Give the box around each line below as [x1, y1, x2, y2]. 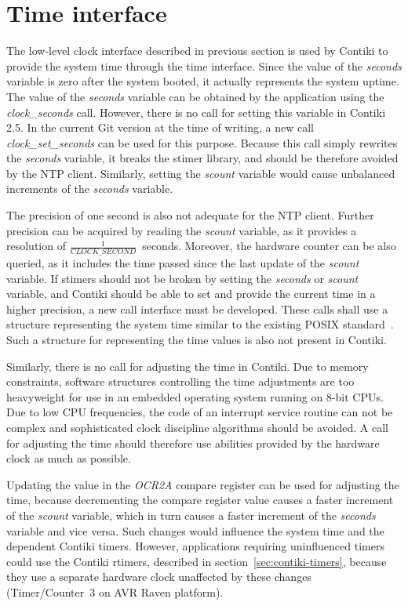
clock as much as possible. [6, 450, 131, 466]
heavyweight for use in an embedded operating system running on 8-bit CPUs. [6, 388, 384, 405]
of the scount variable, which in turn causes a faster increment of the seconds [6, 506, 376, 523]
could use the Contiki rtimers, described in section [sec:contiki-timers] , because [6, 553, 387, 569]
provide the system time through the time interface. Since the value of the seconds [6, 57, 402, 74]
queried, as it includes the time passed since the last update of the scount [6, 255, 359, 271]
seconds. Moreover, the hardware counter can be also [142, 238, 396, 254]
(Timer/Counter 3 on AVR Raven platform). [6, 583, 224, 600]
